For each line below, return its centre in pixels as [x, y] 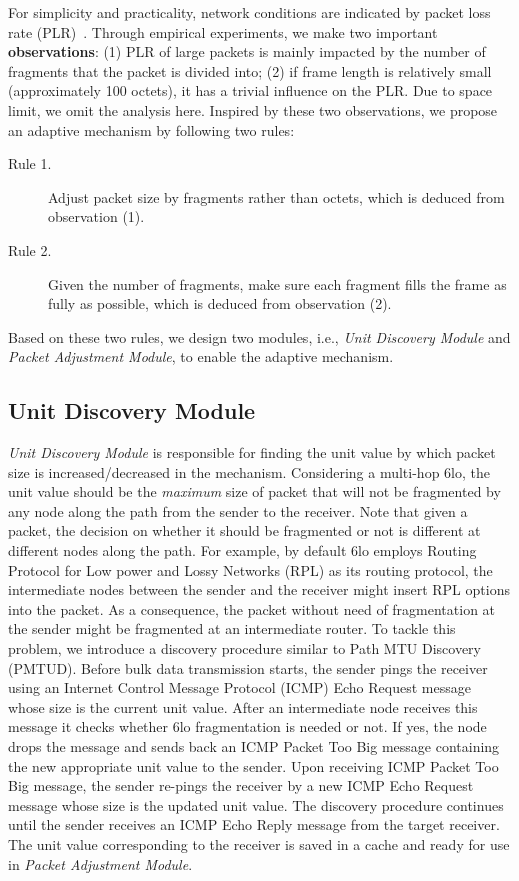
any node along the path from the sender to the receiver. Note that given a [238, 510]
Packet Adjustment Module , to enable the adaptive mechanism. [201, 356]
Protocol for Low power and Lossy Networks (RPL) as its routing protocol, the [250, 569]
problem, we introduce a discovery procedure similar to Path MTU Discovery [244, 648]
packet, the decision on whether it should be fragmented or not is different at [244, 530]
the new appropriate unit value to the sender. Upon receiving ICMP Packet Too [253, 765]
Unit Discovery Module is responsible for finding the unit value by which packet [252, 452]
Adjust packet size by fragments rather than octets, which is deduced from [276, 196]
